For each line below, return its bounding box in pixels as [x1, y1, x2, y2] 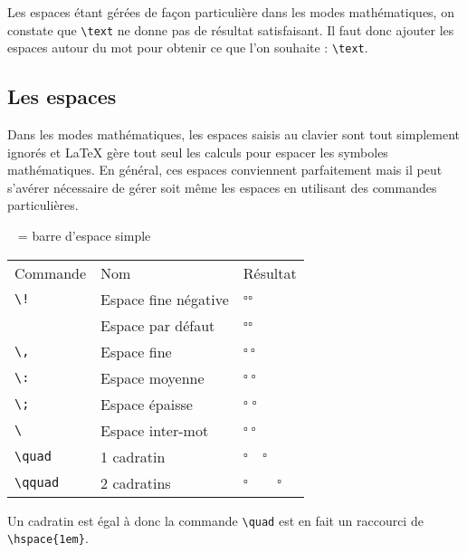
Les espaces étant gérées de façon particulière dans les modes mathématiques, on [7, 3, 454, 21]
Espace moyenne [100, 367, 205, 388]
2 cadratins [100, 472, 171, 493]
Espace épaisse [100, 393, 193, 415]
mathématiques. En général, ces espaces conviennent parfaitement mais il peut [7, 160, 443, 179]
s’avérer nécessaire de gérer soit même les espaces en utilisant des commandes [7, 177, 437, 196]
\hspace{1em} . [7, 529, 89, 548]
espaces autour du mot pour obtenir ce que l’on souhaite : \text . [7, 38, 368, 57]
